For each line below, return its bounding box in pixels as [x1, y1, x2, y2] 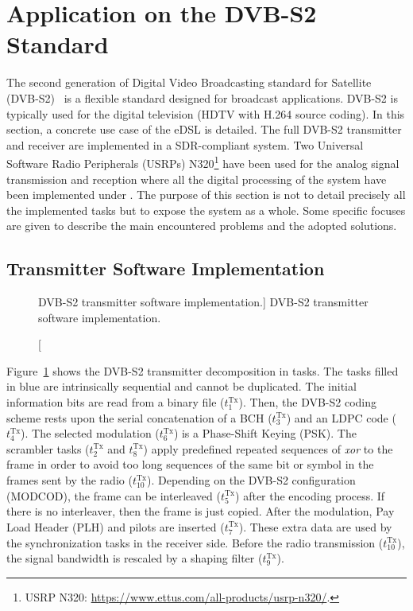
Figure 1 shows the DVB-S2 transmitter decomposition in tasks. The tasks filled [6, 362, 399, 379]
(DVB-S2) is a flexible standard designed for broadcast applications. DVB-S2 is [6, 89, 398, 106]
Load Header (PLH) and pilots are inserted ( [6, 518, 225, 535]
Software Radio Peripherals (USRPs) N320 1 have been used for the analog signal [6, 153, 399, 171]
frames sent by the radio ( [6, 472, 133, 488]
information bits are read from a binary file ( [6, 394, 225, 411]
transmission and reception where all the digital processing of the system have [6, 170, 387, 187]
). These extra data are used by [238, 518, 392, 535]
